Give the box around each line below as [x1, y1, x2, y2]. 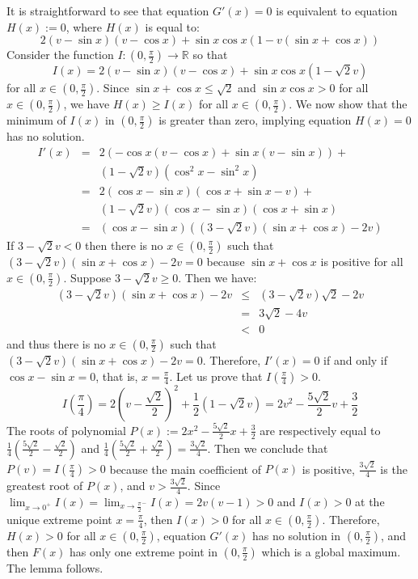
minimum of [6, 112, 66, 129]
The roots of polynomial [6, 421, 126, 438]
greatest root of [6, 477, 83, 494]
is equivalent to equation [276, 2, 398, 19]
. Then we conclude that [207, 439, 328, 456]
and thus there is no [6, 335, 106, 352]
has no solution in [251, 526, 341, 543]
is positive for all [320, 252, 403, 269]
